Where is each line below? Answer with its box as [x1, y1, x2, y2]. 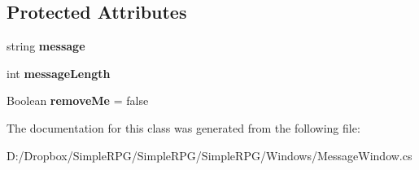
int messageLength [7, 64, 111, 81]
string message [7, 37, 85, 54]
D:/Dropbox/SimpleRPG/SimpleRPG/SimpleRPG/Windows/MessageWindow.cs [7, 146, 412, 163]
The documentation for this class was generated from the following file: [7, 119, 360, 136]
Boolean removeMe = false [7, 92, 149, 109]
